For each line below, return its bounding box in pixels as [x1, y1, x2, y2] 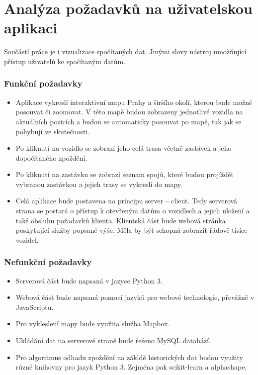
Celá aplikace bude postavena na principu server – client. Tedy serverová [15, 195, 238, 206]
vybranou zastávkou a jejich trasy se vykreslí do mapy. [15, 179, 182, 189]
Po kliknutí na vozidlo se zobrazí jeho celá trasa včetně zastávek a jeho [15, 143, 232, 153]
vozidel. [15, 234, 39, 245]
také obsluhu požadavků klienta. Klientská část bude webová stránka [15, 215, 226, 225]
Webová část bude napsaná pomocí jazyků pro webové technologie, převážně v [15, 292, 255, 302]
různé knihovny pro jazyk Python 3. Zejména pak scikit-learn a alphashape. [15, 362, 247, 372]
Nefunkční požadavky [4, 256, 92, 268]
